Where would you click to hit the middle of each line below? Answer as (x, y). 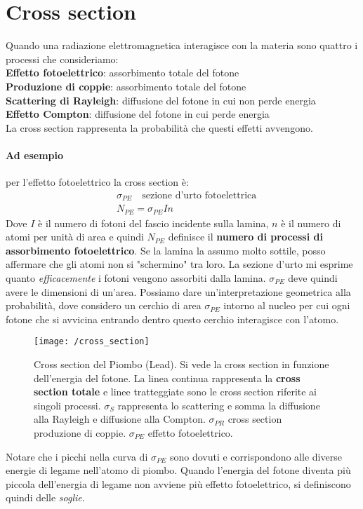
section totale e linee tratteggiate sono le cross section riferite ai (176, 392)
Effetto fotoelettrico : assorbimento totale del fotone (123, 73)
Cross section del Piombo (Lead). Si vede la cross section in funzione (181, 364)
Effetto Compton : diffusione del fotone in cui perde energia (138, 114)
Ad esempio (35, 155)
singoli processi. (67, 405)
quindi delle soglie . (45, 497)
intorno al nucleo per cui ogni (287, 305)
